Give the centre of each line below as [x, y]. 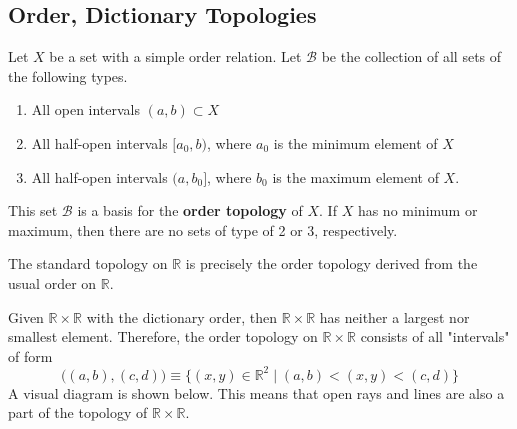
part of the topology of [78, 412]
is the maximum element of [355, 176]
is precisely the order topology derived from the [331, 263]
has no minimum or [417, 210]
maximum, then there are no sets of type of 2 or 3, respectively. [203, 229]
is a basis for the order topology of [190, 210]
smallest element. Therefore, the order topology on [163, 336]
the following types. [68, 75]
